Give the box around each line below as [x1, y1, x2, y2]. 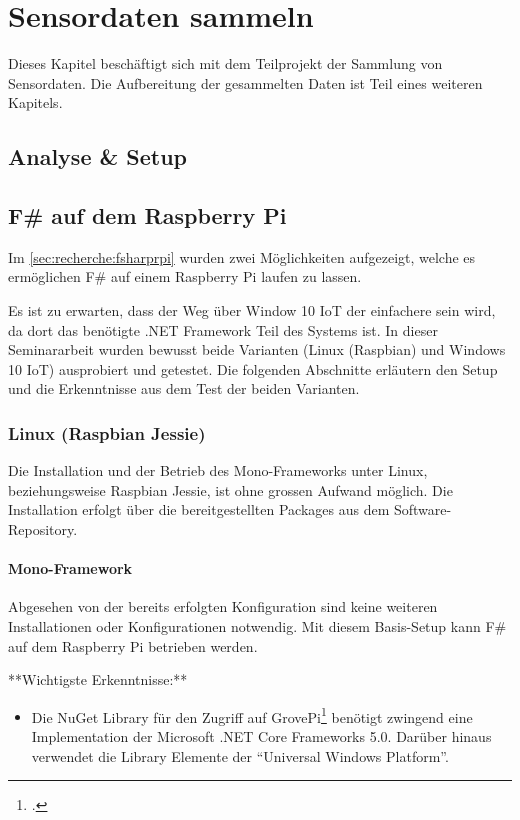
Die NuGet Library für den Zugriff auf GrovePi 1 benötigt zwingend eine [31, 703, 473, 727]
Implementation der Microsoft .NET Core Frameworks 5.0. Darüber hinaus [31, 726, 492, 747]
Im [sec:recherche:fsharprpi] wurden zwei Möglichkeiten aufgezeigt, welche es [8, 246, 476, 267]
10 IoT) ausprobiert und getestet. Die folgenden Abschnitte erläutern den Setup [8, 358, 498, 379]
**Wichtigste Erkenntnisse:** [8, 669, 188, 690]
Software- [393, 499, 452, 520]
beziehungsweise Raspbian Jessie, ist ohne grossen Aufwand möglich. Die [8, 479, 453, 500]
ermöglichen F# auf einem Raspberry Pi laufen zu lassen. [8, 266, 362, 287]
